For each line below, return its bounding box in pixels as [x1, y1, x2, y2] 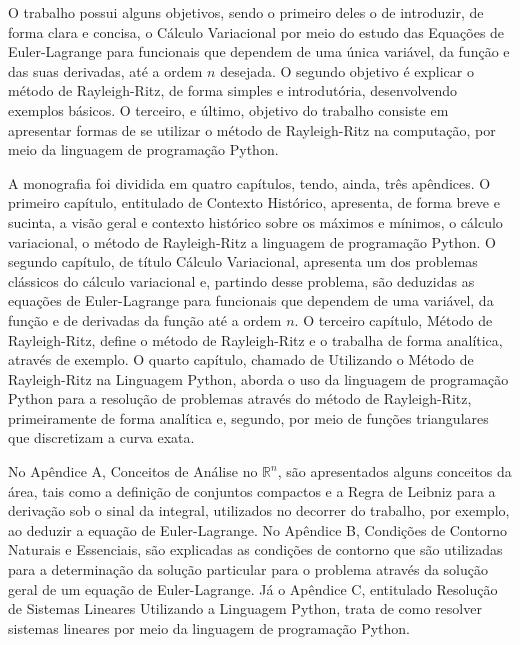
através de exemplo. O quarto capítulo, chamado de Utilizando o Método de [8, 349, 474, 370]
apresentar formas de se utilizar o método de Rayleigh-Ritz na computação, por [8, 119, 496, 140]
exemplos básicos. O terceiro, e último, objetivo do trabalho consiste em [8, 99, 449, 120]
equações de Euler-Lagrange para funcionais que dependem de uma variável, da [8, 290, 494, 311]
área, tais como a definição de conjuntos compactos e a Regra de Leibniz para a [8, 480, 496, 501]
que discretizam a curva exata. [8, 427, 195, 448]
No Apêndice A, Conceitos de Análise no [8, 461, 258, 482]
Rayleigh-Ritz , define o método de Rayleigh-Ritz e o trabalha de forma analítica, [8, 329, 503, 350]
